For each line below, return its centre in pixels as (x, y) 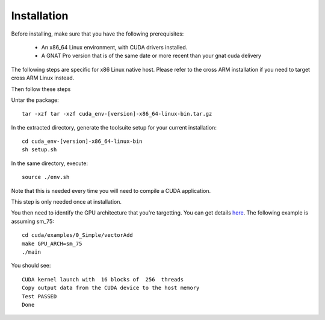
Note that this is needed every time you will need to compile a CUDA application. (111, 190)
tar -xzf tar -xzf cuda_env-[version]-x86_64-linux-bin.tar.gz (117, 114)
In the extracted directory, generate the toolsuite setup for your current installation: (114, 127)
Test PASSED (39, 296)
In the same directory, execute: (50, 163)
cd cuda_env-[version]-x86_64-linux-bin (82, 141)
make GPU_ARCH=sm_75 (52, 243)
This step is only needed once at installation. (67, 202)
